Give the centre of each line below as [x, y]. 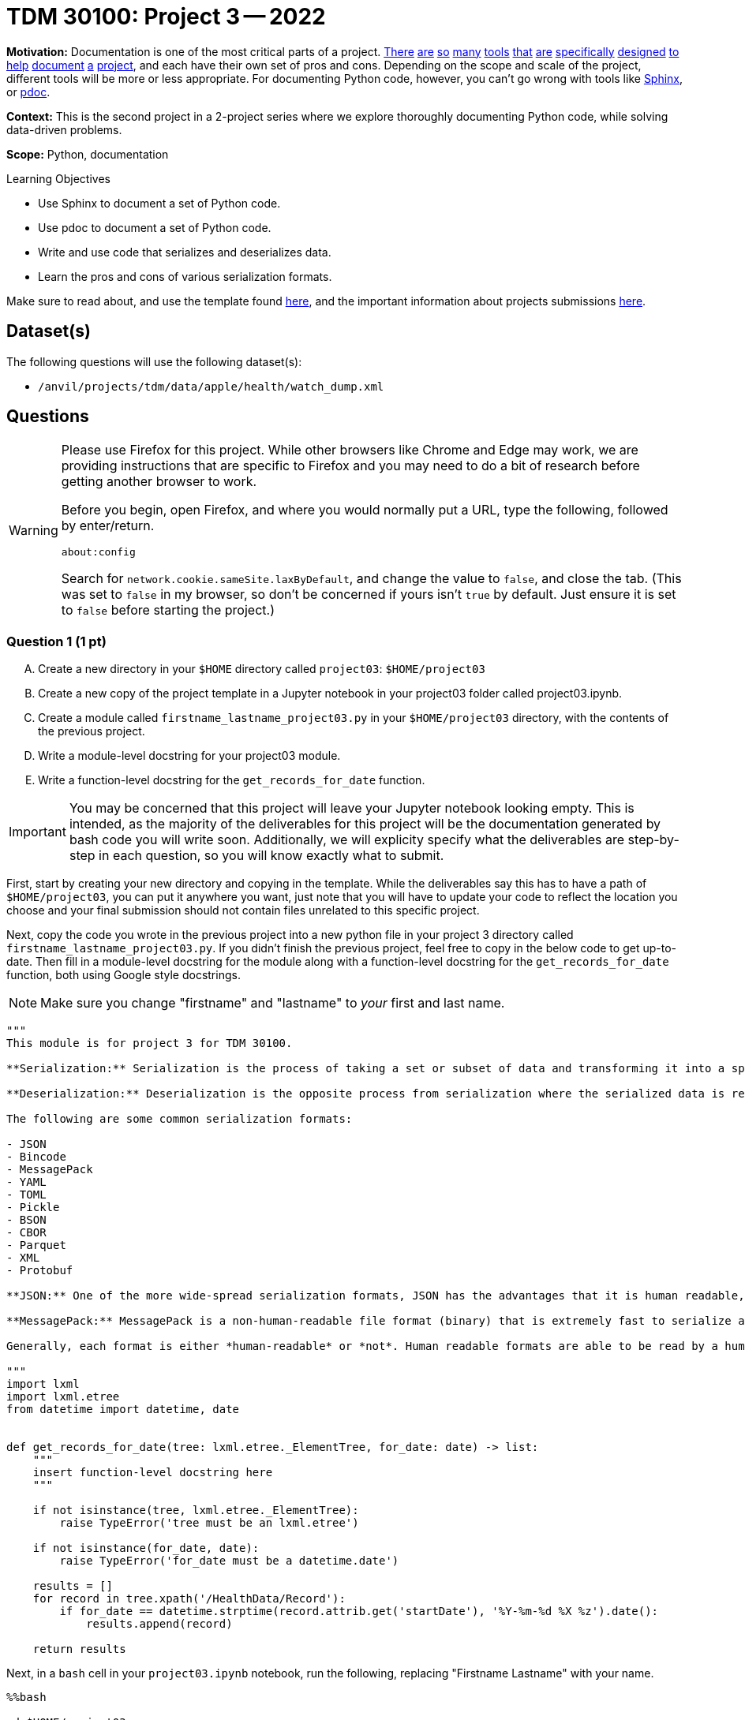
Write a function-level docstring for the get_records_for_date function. [232, 780]
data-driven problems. [64, 129]
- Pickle [33, 1208]
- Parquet [36, 1245]
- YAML [26, 1182]
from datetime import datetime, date [123, 1410]
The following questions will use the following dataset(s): [154, 361]
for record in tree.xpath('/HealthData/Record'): [189, 1599]
